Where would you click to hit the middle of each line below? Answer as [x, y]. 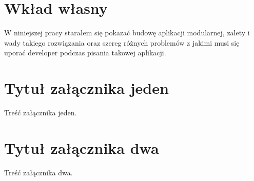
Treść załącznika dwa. [38, 172]
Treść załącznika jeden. [41, 113]
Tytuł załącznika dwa [82, 147]
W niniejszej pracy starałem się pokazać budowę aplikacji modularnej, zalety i [127, 33]
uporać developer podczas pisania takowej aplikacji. [85, 53]
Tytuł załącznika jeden [86, 88]
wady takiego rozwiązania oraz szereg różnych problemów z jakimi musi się [122, 42]
